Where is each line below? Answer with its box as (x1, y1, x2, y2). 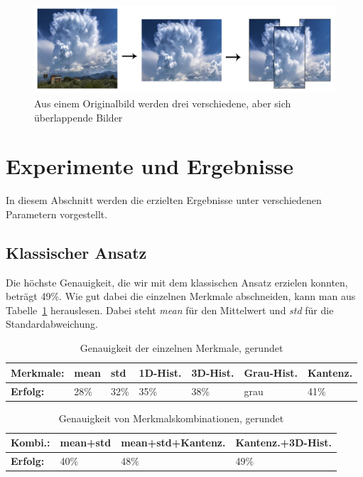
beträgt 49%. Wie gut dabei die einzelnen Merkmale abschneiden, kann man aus (6, 289, 356, 304)
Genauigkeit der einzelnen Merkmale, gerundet (80, 341, 283, 355)
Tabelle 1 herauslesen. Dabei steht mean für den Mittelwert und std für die (6, 302, 334, 317)
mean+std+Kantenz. (121, 435, 226, 450)
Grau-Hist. (244, 365, 298, 380)
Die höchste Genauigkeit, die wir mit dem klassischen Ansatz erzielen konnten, (6, 274, 348, 289)
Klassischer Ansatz (6, 241, 147, 263)
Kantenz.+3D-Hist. (235, 435, 332, 450)
